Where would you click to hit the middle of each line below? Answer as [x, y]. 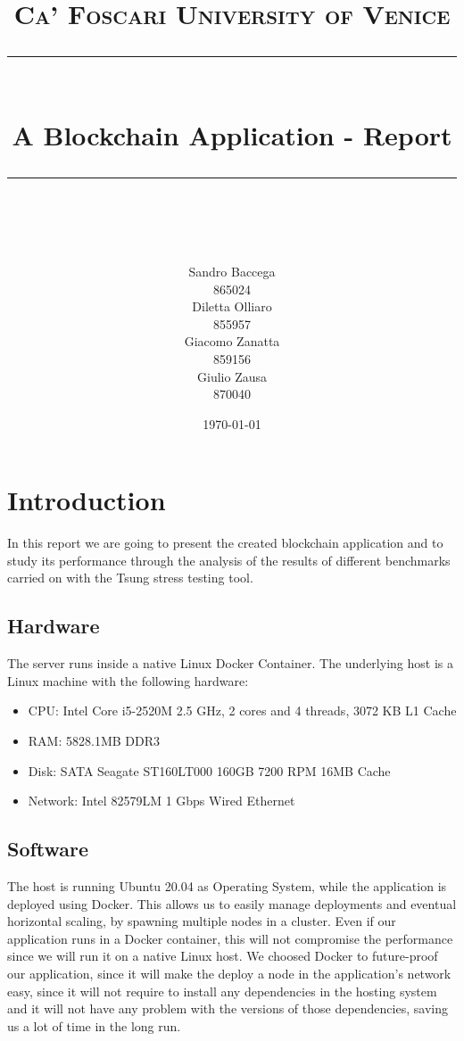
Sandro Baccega [232, 271]
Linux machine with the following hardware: [128, 680]
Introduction [87, 500]
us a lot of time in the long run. [94, 1025]
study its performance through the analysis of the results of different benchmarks [229, 560]
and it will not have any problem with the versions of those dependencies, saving [228, 1008]
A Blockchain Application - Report [232, 134]
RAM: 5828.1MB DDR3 [94, 740]
